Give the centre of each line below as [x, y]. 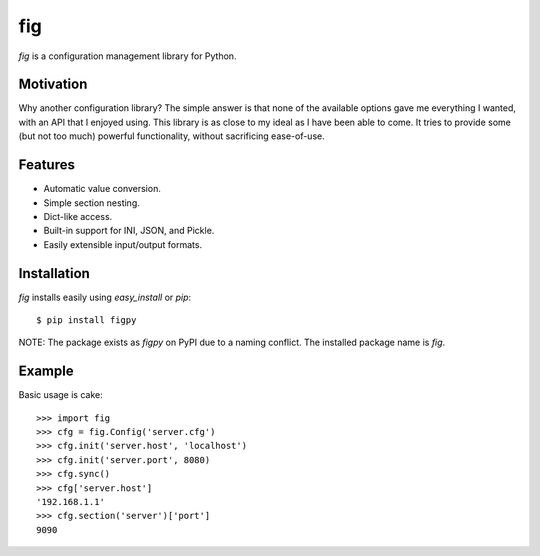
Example [46, 371]
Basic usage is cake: [61, 395]
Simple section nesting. [91, 202]
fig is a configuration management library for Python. [127, 56]
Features [46, 165]
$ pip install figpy [86, 320]
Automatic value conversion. [102, 189]
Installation [54, 273]
